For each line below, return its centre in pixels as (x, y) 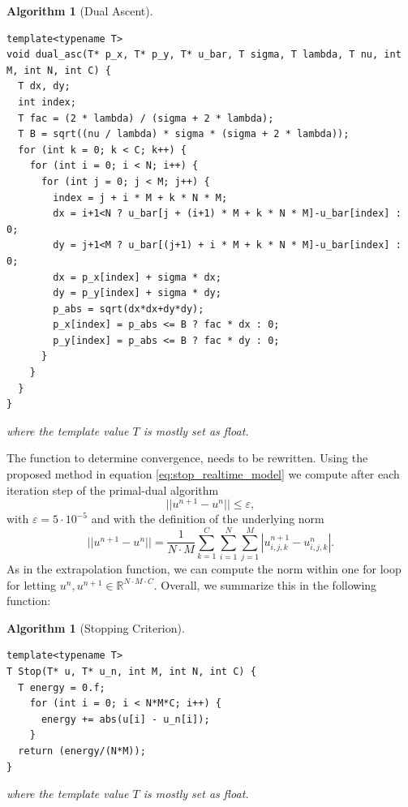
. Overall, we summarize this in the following (265, 584)
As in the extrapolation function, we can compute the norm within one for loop (204, 569)
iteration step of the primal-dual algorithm (113, 489)
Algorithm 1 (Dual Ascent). (80, 11)
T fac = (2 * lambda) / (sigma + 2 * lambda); (146, 118)
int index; (47, 102)
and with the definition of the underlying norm (208, 519)
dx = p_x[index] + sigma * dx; (137, 277)
